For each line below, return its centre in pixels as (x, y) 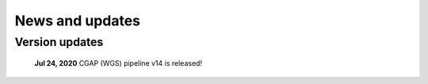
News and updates (78, 21)
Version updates (59, 42)
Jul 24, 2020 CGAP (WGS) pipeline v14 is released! (118, 63)
